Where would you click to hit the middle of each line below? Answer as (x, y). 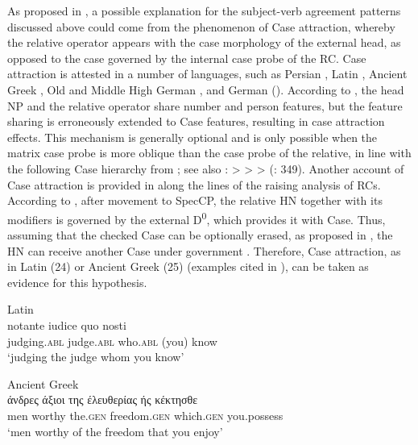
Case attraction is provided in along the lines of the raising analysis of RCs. (194, 184)
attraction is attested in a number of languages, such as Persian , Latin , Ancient (207, 74)
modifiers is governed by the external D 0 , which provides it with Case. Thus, (197, 218)
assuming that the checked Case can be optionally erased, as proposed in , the (200, 234)
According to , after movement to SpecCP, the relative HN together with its (195, 200)
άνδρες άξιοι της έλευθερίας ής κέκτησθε (103, 399)
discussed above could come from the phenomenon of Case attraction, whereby (201, 26)
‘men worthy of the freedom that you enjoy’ (115, 431)
